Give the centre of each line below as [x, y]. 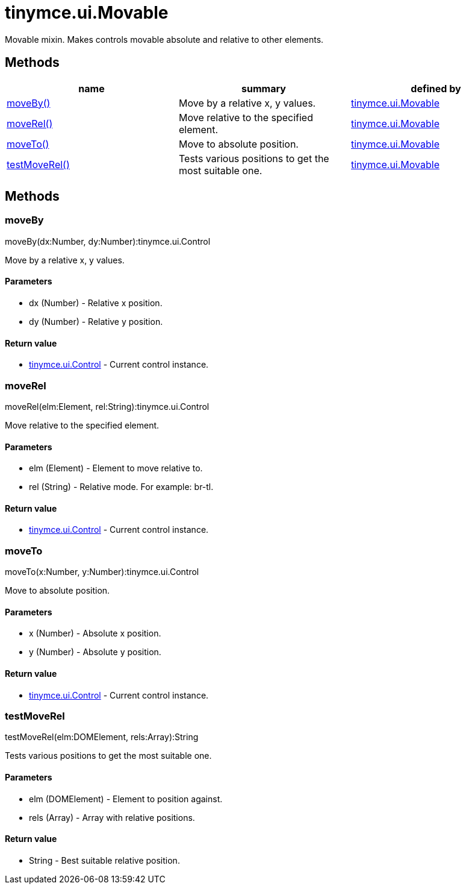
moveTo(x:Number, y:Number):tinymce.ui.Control [102, 572]
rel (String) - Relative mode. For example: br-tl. [121, 487]
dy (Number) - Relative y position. [96, 322]
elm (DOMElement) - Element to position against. [126, 799]
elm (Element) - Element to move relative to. [116, 468]
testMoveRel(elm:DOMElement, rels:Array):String [102, 737]
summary [264, 88]
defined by [436, 88]
